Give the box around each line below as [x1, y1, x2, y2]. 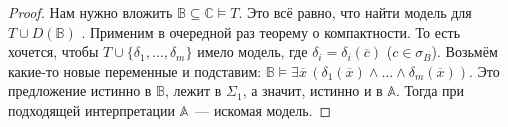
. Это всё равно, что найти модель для [238, 2, 472, 22]
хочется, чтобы [8, 41, 99, 62]
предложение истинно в [8, 80, 152, 101]
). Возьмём [431, 41, 498, 62]
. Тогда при [395, 80, 464, 101]
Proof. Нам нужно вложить [8, 2, 173, 22]
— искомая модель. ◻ [195, 99, 332, 120]
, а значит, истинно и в [242, 80, 383, 101]
